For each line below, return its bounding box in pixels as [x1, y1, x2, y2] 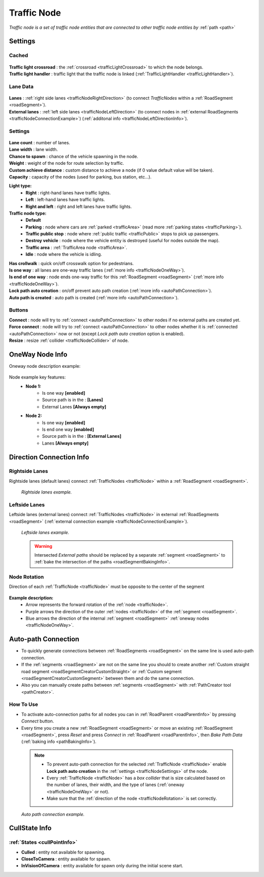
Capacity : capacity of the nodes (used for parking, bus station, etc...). [9, 174, 152, 180]
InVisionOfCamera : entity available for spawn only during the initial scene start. [21, 863, 183, 869]
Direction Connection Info [9, 453, 89, 461]
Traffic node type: [9, 210, 46, 216]
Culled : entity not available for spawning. [21, 849, 106, 855]
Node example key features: [9, 374, 66, 380]
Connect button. [21, 718, 54, 724]
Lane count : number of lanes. [9, 139, 70, 145]
